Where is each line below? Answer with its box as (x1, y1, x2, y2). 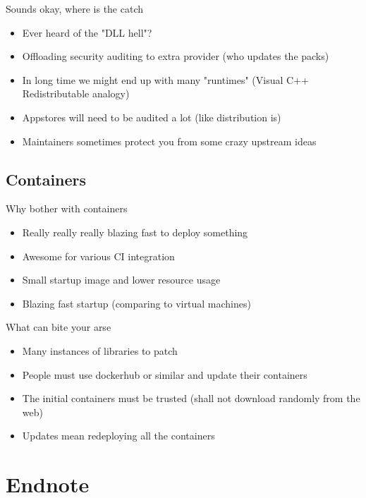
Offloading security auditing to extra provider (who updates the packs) (22, 49, 329, 63)
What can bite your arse (6, 320, 111, 334)
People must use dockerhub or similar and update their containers (22, 367, 307, 382)
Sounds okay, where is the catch (6, 1, 144, 16)
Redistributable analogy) (22, 86, 130, 101)
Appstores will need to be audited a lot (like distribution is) (22, 109, 281, 124)
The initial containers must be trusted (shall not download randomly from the (22, 391, 360, 406)
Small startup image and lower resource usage (22, 272, 221, 287)
